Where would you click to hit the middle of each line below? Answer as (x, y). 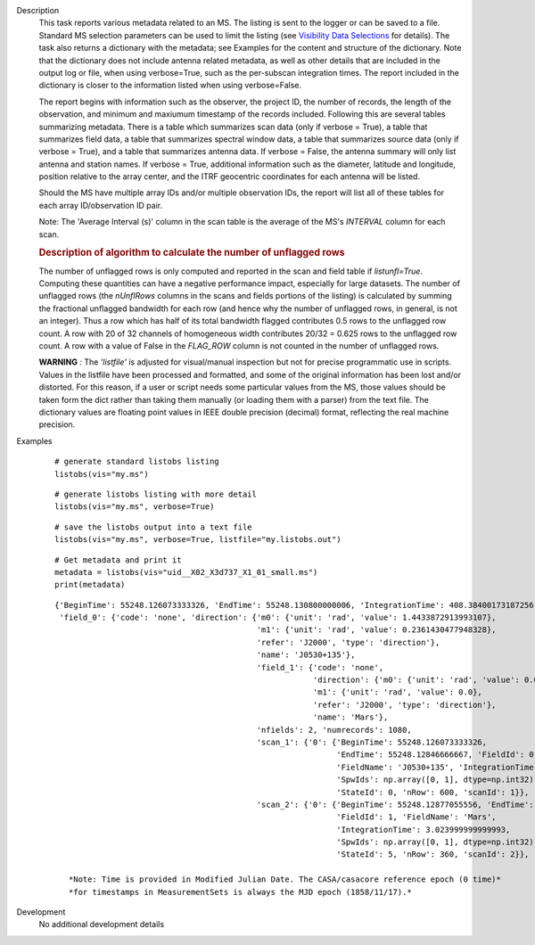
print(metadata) (90, 585)
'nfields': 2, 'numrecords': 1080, (334, 730)
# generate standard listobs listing (137, 462)
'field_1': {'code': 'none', (320, 667)
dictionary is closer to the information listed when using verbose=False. (170, 86)
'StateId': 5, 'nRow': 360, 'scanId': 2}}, (432, 855)
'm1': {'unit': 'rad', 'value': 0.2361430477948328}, (376, 630)
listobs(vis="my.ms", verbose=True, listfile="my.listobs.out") (198, 540)
